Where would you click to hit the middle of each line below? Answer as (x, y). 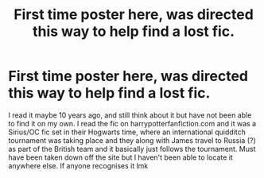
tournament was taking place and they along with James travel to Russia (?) (132, 140)
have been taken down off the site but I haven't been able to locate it (120, 157)
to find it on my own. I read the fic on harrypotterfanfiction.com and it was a (132, 123)
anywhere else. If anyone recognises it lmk (78, 165)
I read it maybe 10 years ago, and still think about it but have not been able (130, 115)
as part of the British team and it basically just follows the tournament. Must (132, 149)
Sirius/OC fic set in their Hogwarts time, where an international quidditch (127, 132)
